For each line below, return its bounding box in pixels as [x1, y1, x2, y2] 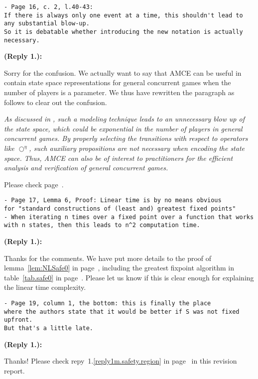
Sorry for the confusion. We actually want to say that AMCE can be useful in [4, 67, 242, 78]
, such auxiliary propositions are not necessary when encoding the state [29, 143, 245, 153]
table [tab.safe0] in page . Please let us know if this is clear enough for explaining [4, 272, 254, 282]
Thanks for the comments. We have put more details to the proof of [4, 253, 212, 263]
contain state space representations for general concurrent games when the [4, 77, 231, 88]
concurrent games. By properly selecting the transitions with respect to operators [4, 133, 248, 143]
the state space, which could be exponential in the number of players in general [4, 123, 243, 133]
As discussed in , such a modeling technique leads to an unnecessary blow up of [4, 114, 245, 124]
